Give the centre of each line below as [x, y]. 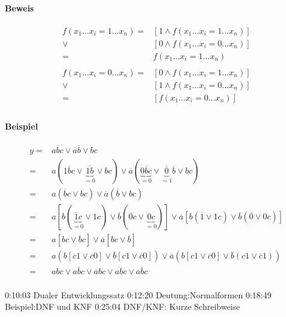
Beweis [20, 8]
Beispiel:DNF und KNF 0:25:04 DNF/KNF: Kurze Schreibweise [123, 306]
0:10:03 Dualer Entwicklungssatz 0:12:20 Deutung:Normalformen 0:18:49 [138, 294]
